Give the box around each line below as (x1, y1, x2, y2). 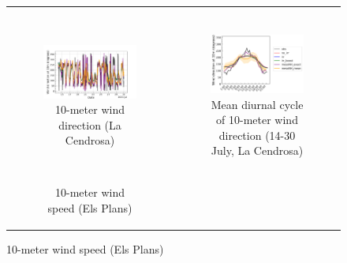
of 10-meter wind (216, 111, 298, 128)
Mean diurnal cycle (211, 96, 304, 112)
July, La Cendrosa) (211, 142, 304, 159)
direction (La (58, 116, 121, 133)
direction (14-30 (218, 126, 296, 143)
